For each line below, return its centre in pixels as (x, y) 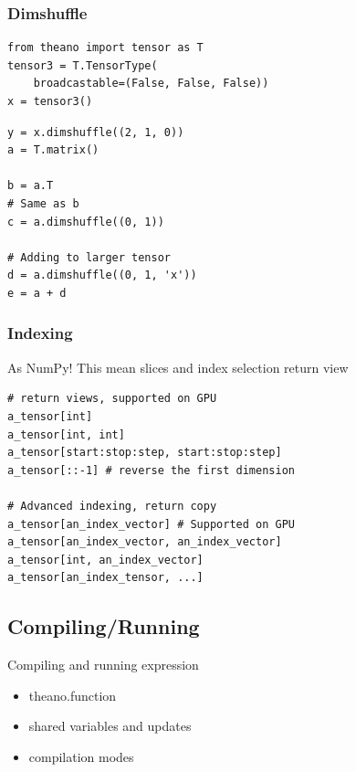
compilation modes (81, 756)
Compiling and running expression (103, 665)
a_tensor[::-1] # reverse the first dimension (151, 470)
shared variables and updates (110, 726)
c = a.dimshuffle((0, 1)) (86, 222)
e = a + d (37, 293)
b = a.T (31, 186)
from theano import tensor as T (105, 48)
